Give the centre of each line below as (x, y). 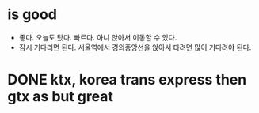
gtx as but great (61, 97)
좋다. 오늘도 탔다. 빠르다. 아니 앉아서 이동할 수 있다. (98, 37)
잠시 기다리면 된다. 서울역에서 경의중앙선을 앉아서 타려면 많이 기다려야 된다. (135, 47)
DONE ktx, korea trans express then (127, 80)
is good (32, 15)
